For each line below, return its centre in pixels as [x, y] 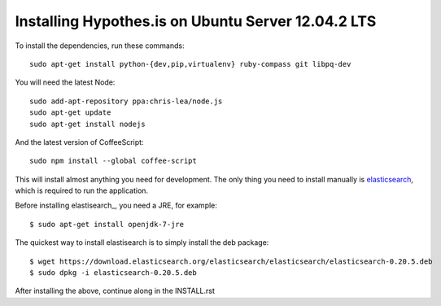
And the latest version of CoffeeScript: [79, 142]
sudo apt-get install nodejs [87, 124]
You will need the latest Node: [65, 82]
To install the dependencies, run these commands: [100, 46]
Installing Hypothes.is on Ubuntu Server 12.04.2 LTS [196, 21]
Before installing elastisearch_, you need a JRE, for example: [116, 205]
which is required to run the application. [82, 190]
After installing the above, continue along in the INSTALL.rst [115, 291]
